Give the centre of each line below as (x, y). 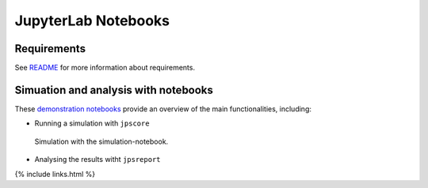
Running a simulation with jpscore (92, 123)
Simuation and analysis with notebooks (114, 90)
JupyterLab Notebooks (92, 21)
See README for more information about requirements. (105, 68)
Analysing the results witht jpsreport (97, 160)
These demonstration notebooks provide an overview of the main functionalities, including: (163, 109)
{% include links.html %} (55, 174)
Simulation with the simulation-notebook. (101, 141)
